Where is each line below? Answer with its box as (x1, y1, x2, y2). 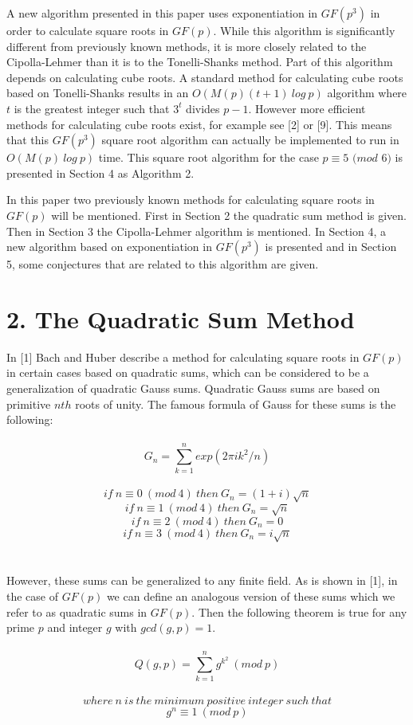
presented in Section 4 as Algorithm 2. (6, 164, 195, 181)
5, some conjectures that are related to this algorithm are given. (6, 256, 319, 272)
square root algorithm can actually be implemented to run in (101, 131, 399, 148)
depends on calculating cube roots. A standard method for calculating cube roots (6, 69, 403, 85)
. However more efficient (248, 100, 366, 116)
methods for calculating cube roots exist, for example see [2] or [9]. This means (6, 116, 392, 132)
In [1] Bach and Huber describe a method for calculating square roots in (6, 348, 360, 365)
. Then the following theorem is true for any (191, 603, 407, 620)
